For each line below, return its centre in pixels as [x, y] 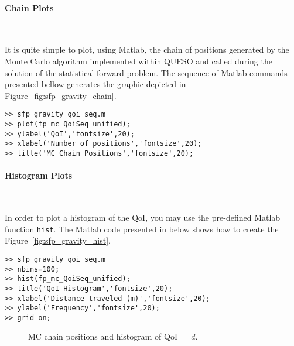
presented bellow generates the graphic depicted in [95, 84]
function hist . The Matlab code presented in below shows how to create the [142, 229]
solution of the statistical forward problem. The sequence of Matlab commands [146, 72]
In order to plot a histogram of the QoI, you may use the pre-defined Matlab [143, 217]
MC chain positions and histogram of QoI [103, 336]
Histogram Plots [39, 175]
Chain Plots [29, 7]
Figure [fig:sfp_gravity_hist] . [58, 240]
